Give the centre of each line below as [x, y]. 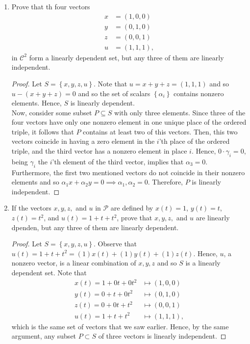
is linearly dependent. [102, 103]
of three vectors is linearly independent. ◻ [162, 336]
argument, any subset [44, 336]
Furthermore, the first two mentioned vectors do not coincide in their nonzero [128, 172]
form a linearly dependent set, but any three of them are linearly [126, 57]
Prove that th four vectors [51, 6]
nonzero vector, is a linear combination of [74, 263]
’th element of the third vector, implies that [118, 161]
